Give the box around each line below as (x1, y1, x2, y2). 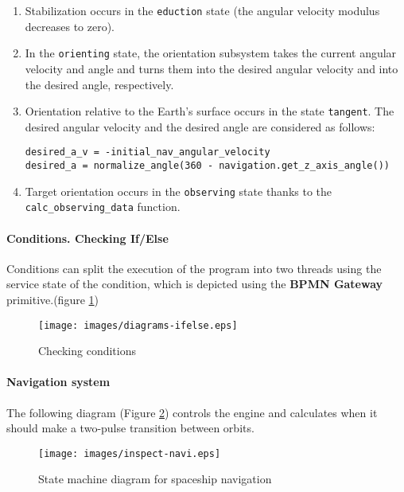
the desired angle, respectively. (25, 76, 174, 92)
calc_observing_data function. (25, 198, 181, 215)
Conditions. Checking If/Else (6, 229, 169, 246)
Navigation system (6, 373, 111, 390)
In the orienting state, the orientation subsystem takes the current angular (25, 45, 397, 61)
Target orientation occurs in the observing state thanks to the (25, 182, 332, 199)
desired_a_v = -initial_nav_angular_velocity (25, 146, 270, 158)
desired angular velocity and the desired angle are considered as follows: (25, 118, 375, 135)
